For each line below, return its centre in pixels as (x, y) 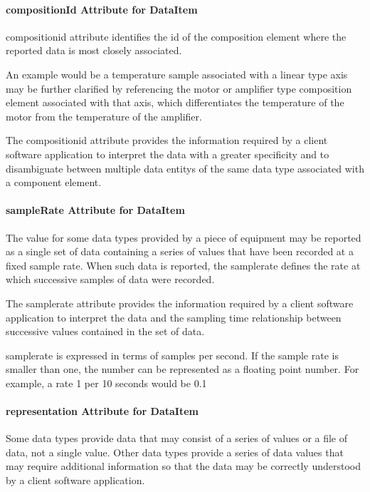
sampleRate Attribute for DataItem (95, 210)
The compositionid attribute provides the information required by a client (167, 140)
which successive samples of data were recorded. (110, 279)
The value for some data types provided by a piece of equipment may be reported (184, 237)
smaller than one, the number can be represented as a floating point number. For (183, 369)
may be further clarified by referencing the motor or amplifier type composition (179, 88)
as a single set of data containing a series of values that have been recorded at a (180, 251)
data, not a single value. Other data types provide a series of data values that (175, 452)
